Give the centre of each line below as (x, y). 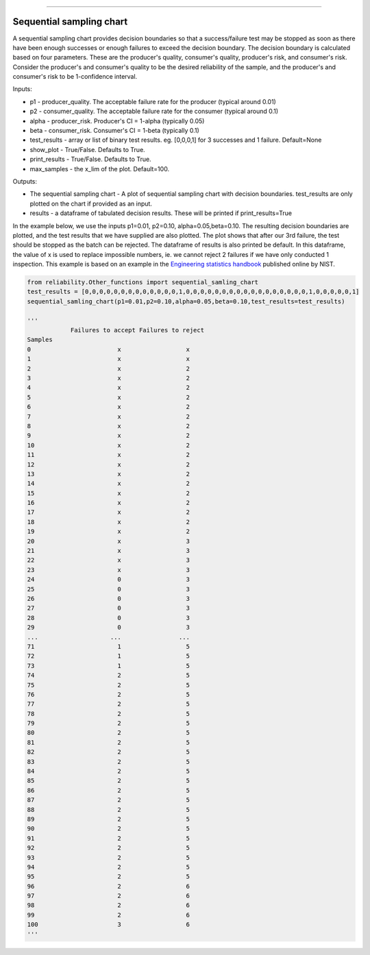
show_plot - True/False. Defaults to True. (87, 149)
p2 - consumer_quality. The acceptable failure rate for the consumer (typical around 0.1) (154, 111)
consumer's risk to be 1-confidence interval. (75, 77)
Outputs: (25, 181)
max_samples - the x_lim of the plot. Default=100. (100, 169)
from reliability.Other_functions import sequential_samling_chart (143, 282)
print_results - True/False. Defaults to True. (90, 159)
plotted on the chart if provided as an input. (91, 203)
